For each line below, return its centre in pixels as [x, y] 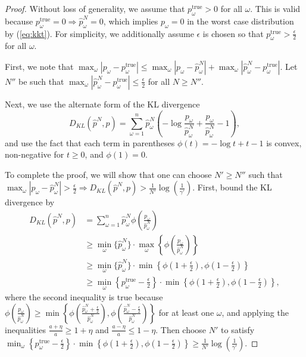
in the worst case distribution [241, 21]
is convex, [284, 142]
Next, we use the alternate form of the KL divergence [102, 104]
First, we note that [39, 66]
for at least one [186, 312]
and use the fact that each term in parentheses [90, 142]
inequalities [25, 329]
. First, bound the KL [232, 187]
